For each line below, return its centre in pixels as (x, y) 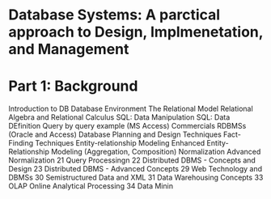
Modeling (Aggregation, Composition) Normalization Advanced (156, 152)
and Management (69, 49)
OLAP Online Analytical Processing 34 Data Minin (91, 186)
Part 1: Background (73, 86)
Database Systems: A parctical (114, 15)
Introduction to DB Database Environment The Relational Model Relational (131, 109)
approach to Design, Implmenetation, (136, 32)
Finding (21, 143)
